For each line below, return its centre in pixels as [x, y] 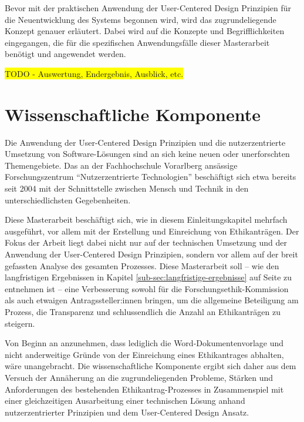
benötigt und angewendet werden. [65, 54]
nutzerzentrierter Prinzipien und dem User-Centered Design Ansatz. [127, 412]
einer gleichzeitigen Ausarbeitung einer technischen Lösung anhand [125, 401]
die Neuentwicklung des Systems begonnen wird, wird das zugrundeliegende [141, 19]
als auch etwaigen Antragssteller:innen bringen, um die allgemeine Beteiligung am [152, 300]
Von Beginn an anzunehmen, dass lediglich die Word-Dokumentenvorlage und [144, 343]
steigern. [20, 323]
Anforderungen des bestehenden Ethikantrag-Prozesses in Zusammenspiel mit [144, 389]
